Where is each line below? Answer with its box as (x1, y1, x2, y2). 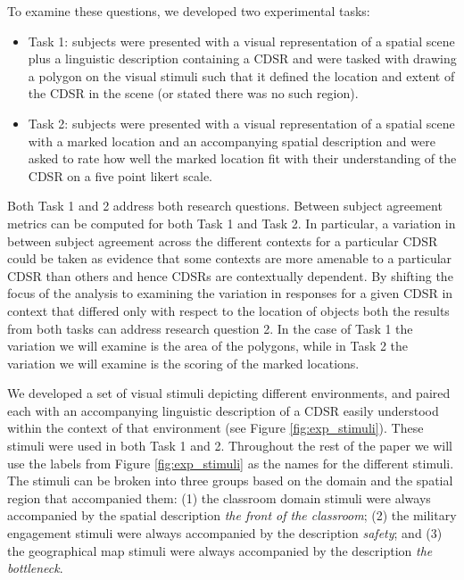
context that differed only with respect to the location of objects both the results (7, 301, 450, 319)
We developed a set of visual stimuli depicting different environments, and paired (7, 384, 451, 402)
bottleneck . (7, 559, 63, 577)
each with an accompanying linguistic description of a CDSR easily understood (7, 401, 439, 419)
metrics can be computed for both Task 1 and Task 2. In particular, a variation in (7, 213, 456, 232)
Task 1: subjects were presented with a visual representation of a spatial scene (28, 31, 455, 50)
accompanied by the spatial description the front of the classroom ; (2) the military (7, 506, 457, 525)
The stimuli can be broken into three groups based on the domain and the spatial (7, 471, 453, 490)
